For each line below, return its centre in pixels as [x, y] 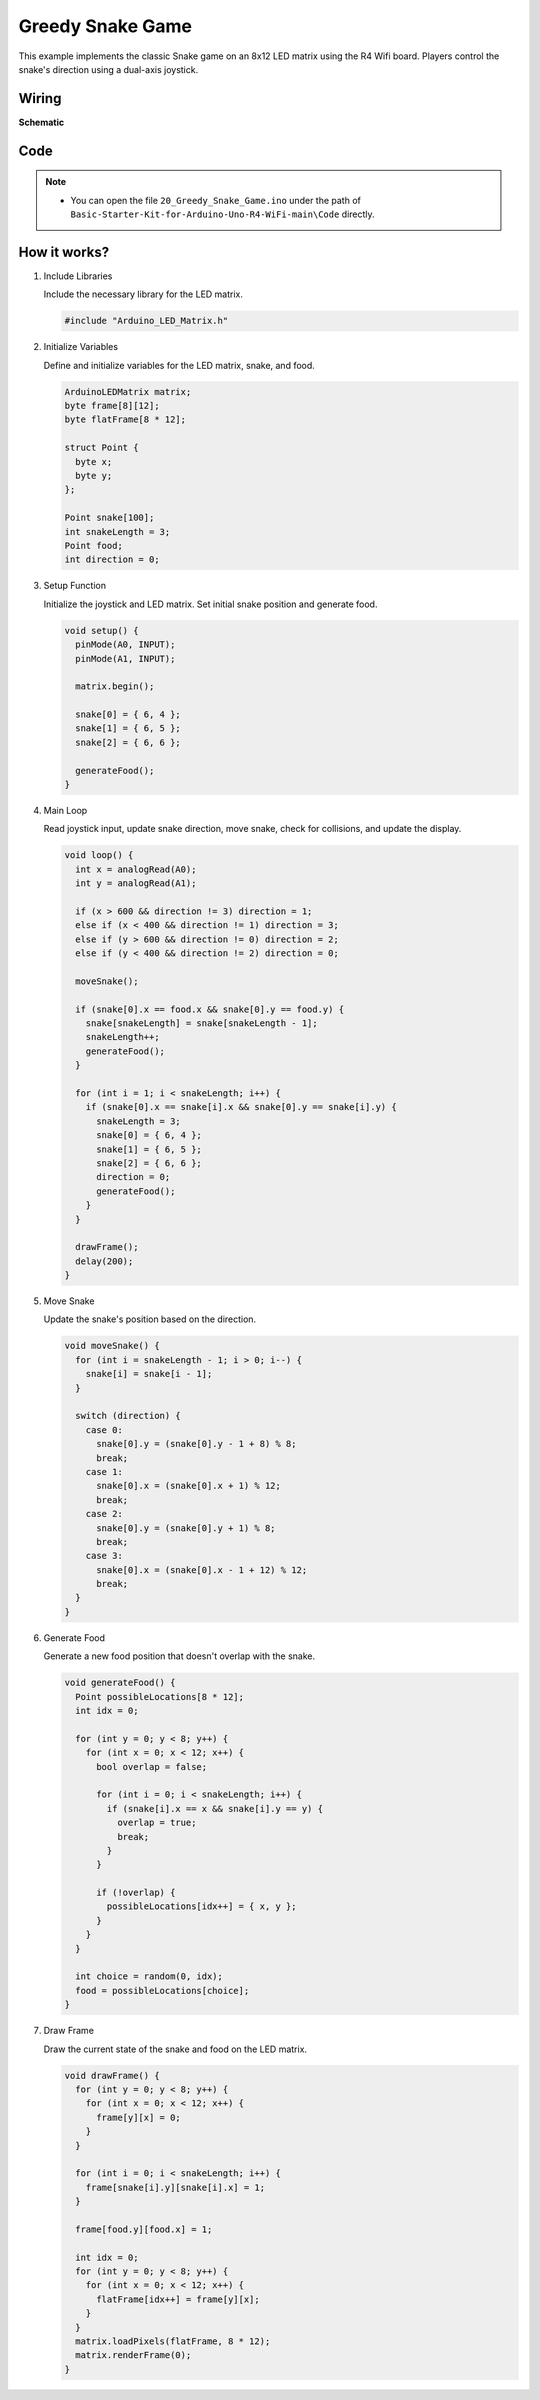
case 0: [104, 1429]
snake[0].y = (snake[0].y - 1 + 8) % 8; [196, 1444]
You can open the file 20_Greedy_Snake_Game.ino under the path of [216, 200]
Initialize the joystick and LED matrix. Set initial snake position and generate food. [210, 604]
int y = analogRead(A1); [136, 883]
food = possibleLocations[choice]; [162, 1990]
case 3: [104, 1556]
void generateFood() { [120, 1683]
